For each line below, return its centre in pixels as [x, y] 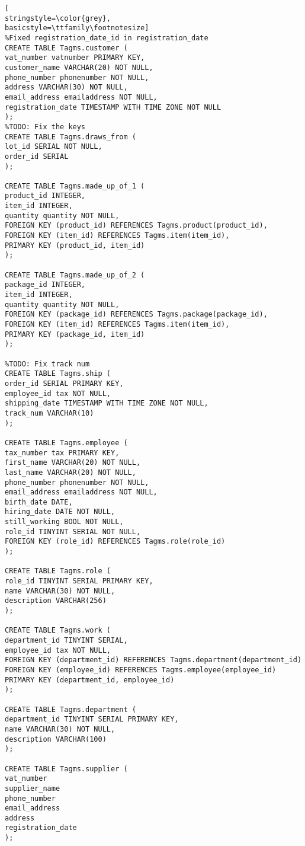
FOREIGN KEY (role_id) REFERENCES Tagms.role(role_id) [115, 542]
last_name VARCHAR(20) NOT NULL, [70, 472]
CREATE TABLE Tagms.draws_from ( [70, 137]
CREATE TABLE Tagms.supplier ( [66, 769]
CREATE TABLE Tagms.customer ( [66, 48]
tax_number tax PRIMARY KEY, [62, 453]
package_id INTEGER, [45, 285]
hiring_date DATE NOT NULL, [60, 512]
